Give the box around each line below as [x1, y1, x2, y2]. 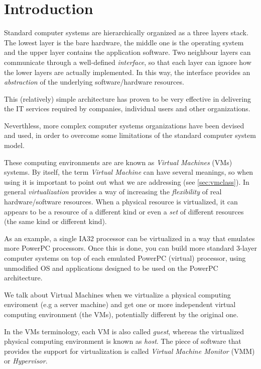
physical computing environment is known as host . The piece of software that [4, 336, 241, 346]
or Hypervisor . [4, 355, 48, 366]
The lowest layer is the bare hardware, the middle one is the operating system [4, 37, 244, 47]
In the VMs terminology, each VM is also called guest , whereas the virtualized [4, 326, 244, 336]
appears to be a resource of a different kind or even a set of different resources [4, 206, 244, 216]
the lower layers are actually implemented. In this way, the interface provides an [4, 66, 250, 77]
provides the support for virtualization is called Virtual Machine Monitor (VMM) [4, 345, 255, 356]
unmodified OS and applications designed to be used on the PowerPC [4, 262, 218, 273]
